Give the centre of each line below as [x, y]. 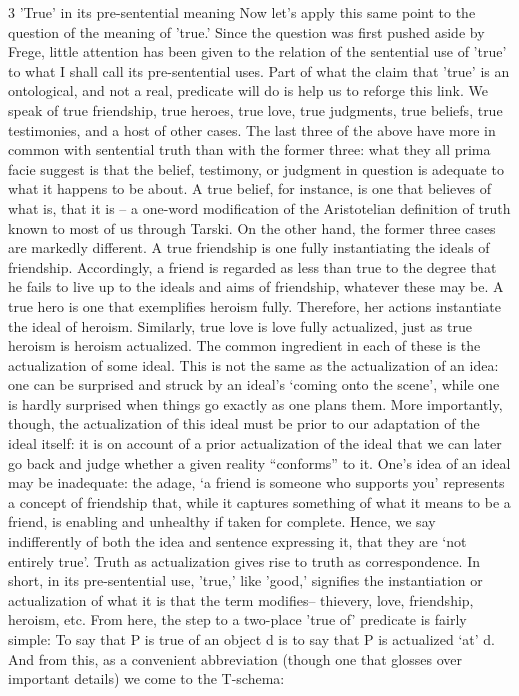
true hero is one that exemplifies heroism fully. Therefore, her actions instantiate [254, 305]
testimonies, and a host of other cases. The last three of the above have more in [252, 129]
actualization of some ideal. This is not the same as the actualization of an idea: [253, 364]
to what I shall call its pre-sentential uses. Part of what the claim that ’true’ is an [259, 70]
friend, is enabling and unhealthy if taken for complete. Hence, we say [222, 521]
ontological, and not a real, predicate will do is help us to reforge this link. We [248, 90]
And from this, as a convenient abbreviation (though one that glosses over [235, 658]
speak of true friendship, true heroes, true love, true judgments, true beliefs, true [255, 109]
